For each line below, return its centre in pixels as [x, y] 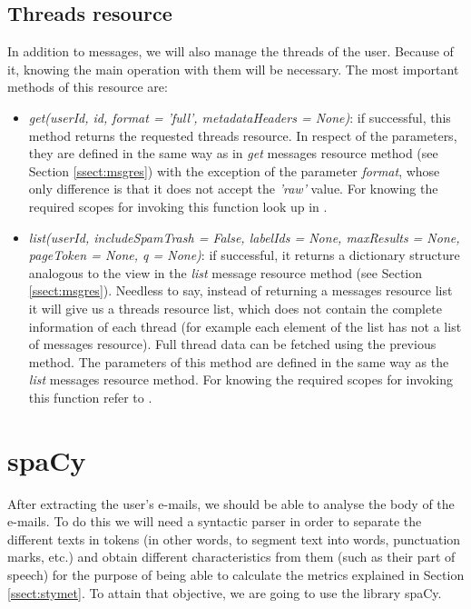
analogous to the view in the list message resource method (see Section [226, 272]
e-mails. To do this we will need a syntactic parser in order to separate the [215, 521]
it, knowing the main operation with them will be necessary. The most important [233, 69]
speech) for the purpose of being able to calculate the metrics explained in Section [236, 574]
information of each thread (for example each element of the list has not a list [245, 326]
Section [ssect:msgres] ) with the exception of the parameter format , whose [234, 170]
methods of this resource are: [88, 87]
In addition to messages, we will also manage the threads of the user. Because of [231, 51]
